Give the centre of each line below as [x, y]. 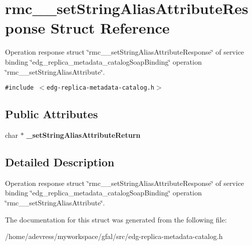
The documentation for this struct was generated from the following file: [116, 219]
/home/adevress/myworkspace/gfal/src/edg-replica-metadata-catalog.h [114, 236]
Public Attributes [52, 114]
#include [20, 88]
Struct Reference [110, 28]
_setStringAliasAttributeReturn [83, 135]
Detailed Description [60, 162]
